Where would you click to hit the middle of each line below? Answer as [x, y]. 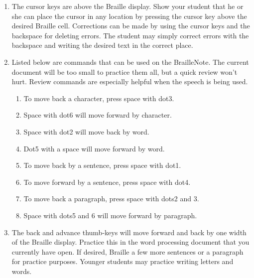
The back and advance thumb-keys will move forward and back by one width [129, 232]
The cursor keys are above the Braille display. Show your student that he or [127, 6]
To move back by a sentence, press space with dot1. [102, 165]
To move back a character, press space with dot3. [99, 98]
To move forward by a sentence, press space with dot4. [107, 182]
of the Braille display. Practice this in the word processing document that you [130, 242]
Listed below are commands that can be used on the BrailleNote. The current [130, 62]
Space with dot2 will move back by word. [86, 131]
